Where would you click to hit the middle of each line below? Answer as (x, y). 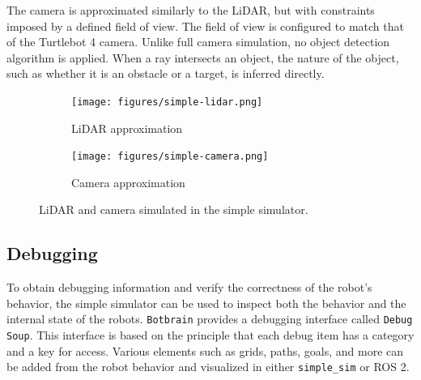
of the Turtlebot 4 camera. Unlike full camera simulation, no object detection (198, 42)
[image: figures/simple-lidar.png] (167, 102)
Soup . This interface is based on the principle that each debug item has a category (210, 335)
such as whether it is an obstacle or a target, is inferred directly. (166, 73)
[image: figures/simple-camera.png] (170, 157)
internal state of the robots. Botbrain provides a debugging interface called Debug (210, 319)
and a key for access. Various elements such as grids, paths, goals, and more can (205, 350)
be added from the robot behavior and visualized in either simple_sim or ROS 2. (208, 367)
